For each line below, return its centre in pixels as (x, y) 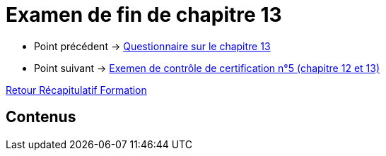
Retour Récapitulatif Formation (76, 90)
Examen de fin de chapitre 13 (144, 15)
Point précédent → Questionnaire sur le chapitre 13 (152, 46)
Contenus (41, 117)
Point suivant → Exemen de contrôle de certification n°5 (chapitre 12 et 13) (207, 68)
